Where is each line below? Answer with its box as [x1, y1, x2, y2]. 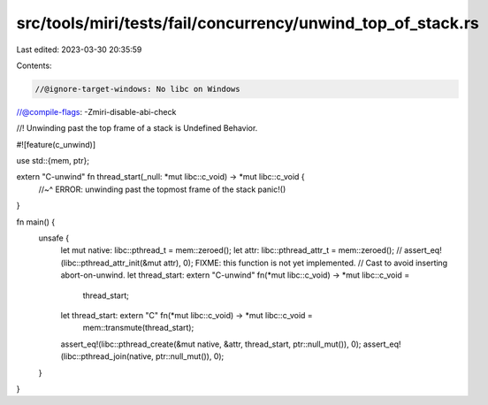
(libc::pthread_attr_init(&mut [60, 257, 163, 268]
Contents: [16, 60, 52, 71]
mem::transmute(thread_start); [82, 323, 194, 333]
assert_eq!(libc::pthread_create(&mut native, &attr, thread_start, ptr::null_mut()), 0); [60, 339, 362, 349]
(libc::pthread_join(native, [60, 351, 154, 362]
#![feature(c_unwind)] [16, 139, 96, 149]
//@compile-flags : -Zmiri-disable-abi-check [16, 106, 177, 117]
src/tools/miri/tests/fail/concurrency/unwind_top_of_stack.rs [16, 13, 479, 33]
